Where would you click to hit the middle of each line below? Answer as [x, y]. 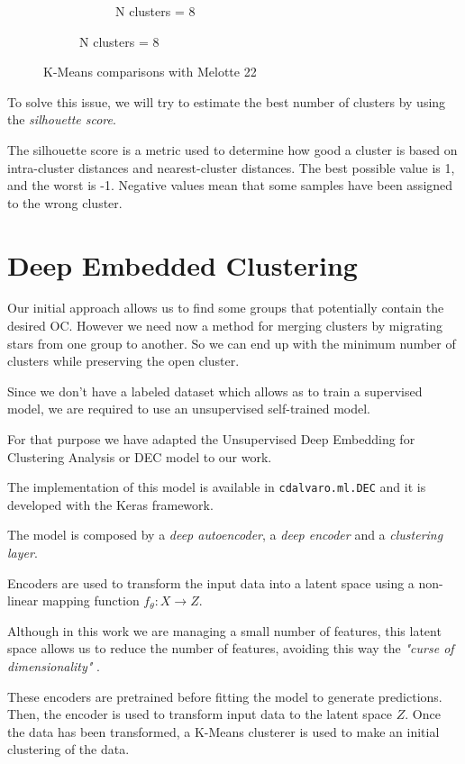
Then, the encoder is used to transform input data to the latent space [200, 714]
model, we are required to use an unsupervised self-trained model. [189, 409]
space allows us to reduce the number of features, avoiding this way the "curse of [231, 648]
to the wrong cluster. [65, 202]
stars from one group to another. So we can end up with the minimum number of [232, 343]
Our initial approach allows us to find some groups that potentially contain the [226, 308]
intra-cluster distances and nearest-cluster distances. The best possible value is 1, [231, 167]
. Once [423, 714]
